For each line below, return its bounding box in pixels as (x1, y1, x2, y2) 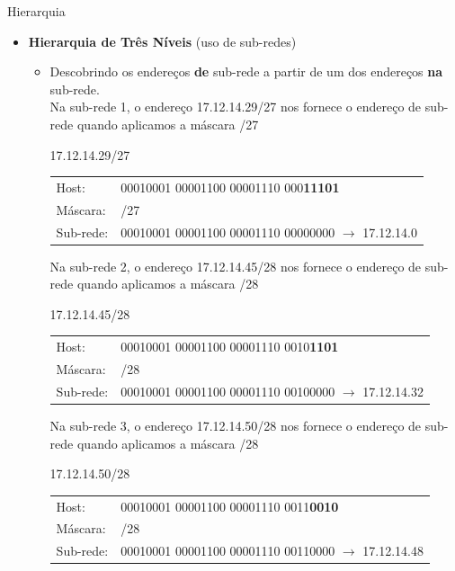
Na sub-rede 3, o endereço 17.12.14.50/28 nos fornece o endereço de (49, 416, 422, 434)
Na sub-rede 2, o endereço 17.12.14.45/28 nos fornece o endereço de (49, 256, 422, 275)
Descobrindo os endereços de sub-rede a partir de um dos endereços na (49, 62, 443, 81)
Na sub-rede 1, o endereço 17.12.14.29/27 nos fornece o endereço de (49, 97, 422, 116)
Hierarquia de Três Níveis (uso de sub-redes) (28, 31, 297, 50)
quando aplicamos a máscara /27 (76, 114, 259, 133)
